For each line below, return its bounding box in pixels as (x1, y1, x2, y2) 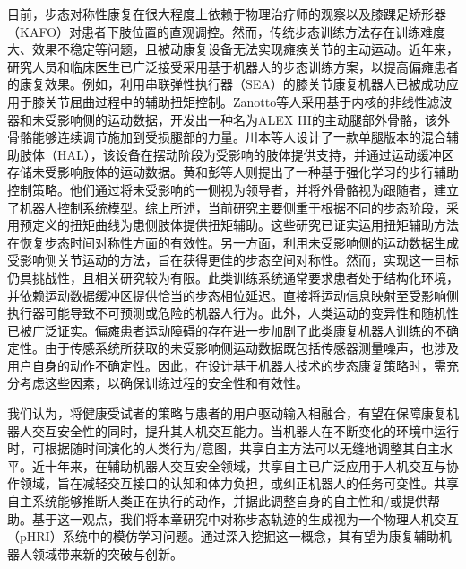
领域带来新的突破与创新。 (31, 544, 183, 563)
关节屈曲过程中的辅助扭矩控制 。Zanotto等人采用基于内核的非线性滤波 (44, 92, 453, 110)
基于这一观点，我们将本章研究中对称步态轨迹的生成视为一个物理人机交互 (31, 509, 459, 528)
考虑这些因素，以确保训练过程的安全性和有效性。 (19, 373, 308, 392)
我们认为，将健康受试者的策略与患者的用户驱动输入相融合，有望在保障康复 (7, 404, 446, 423)
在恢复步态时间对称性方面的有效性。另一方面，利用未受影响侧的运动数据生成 (7, 232, 459, 251)
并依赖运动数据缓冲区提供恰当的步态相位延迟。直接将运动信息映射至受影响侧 (7, 285, 459, 304)
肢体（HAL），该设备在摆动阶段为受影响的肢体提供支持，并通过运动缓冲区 (19, 144, 454, 163)
